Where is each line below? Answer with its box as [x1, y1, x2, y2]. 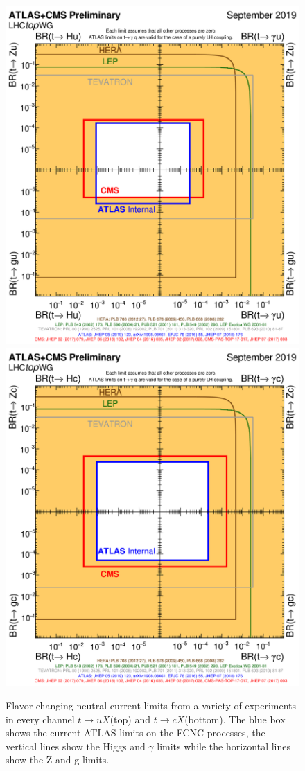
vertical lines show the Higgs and [6, 738, 146, 753]
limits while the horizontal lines [157, 738, 290, 753]
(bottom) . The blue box [184, 711, 286, 726]
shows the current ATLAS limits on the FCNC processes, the [6, 725, 265, 740]
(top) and [110, 711, 151, 726]
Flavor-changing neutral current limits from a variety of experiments [6, 698, 297, 713]
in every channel [6, 711, 75, 726]
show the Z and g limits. [6, 752, 110, 767]
